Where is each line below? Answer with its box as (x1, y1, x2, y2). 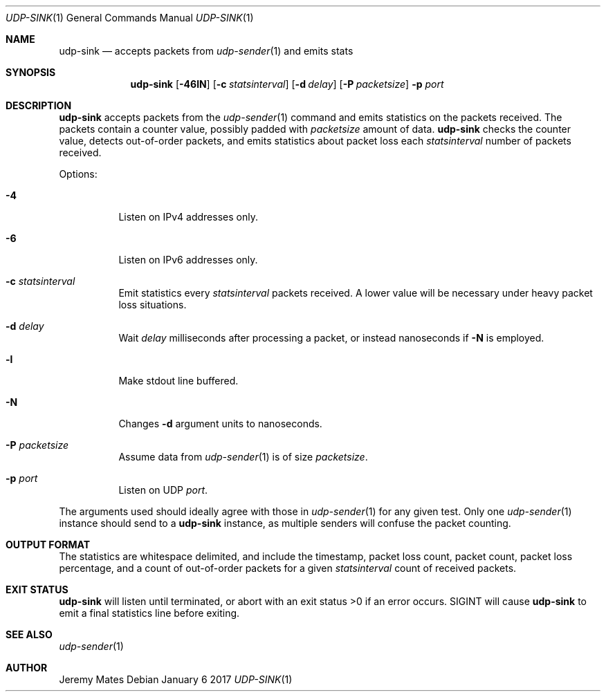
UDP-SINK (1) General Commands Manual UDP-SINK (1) (6, 12, 254, 24)
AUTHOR (6, 662, 48, 673)
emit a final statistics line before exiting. (59, 607, 240, 619)
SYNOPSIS (6, 66, 56, 78)
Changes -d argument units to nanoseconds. (118, 418, 322, 429)
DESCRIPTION (6, 100, 72, 111)
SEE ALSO (6, 629, 53, 640)
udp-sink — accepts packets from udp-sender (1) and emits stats (59, 45, 353, 57)
